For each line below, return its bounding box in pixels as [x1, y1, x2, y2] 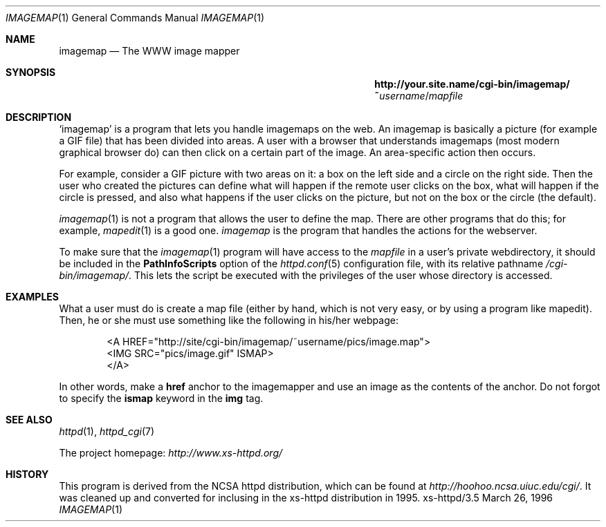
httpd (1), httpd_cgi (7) [59, 425, 155, 437]
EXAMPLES [6, 291, 59, 303]
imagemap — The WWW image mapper [59, 45, 240, 57]
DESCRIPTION [6, 111, 72, 123]
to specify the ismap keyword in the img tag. [59, 392, 264, 404]
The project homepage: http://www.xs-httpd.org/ [59, 447, 283, 459]
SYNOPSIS [6, 66, 56, 78]
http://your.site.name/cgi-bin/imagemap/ [374, 78, 570, 90]
